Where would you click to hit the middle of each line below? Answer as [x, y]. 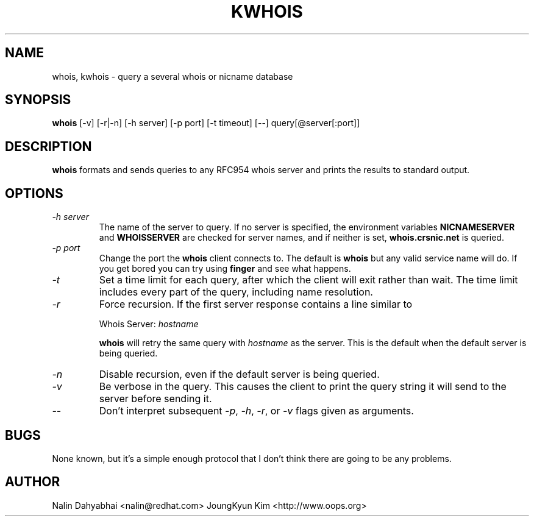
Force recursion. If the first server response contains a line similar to [256, 304]
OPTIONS [34, 193]
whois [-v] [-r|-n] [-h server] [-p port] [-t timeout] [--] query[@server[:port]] [206, 123]
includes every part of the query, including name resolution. [236, 292]
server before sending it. [155, 399]
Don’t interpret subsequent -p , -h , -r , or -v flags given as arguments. [256, 411]
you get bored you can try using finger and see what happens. [225, 269]
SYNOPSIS [38, 100]
